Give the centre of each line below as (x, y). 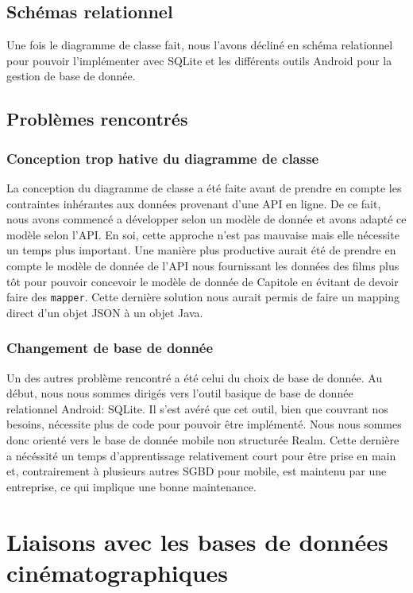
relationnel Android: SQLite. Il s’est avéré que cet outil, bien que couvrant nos (197, 408)
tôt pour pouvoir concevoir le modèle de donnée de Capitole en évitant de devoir (203, 281)
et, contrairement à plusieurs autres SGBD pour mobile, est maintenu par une (197, 471)
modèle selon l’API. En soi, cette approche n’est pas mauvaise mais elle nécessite (203, 234)
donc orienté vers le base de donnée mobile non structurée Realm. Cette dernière (203, 439)
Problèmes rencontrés (97, 119)
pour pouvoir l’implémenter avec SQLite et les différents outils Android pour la (199, 60)
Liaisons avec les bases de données (197, 541)
